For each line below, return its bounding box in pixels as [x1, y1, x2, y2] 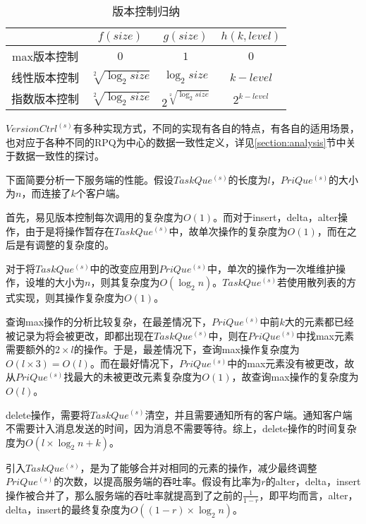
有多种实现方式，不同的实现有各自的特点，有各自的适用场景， [73, 121, 360, 135]
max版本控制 [12, 48, 78, 64]
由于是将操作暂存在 [25, 223, 114, 238]
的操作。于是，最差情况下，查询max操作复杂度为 [73, 342, 300, 357]
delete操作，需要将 [6, 407, 90, 422]
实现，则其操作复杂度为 [15, 290, 124, 305]
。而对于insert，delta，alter [213, 209, 338, 224]
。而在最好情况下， [90, 355, 179, 370]
